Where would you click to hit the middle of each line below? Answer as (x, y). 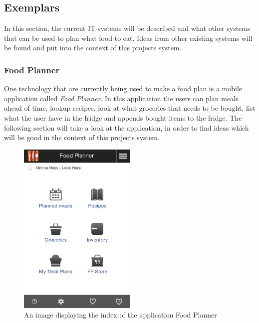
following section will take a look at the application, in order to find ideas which (127, 127)
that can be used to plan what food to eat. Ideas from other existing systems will (128, 38)
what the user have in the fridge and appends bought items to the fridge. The (123, 117)
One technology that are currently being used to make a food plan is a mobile (123, 88)
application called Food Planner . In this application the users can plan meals (121, 98)
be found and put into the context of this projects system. (93, 48)
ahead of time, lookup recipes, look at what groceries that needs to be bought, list (130, 108)
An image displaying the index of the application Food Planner (121, 315)
